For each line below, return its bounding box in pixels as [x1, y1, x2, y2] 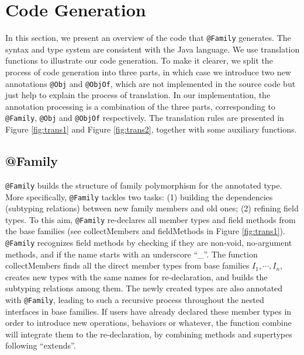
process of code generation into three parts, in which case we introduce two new [5, 65, 291, 78]
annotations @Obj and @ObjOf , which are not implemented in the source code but [5, 77, 296, 89]
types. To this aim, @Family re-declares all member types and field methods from [5, 213, 296, 225]
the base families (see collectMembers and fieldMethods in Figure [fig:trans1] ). [5, 225, 285, 237]
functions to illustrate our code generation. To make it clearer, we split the [5, 54, 273, 67]
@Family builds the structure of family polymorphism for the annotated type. [5, 179, 282, 191]
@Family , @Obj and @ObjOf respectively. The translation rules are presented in [5, 112, 284, 124]
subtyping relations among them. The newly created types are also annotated [5, 282, 283, 294]
